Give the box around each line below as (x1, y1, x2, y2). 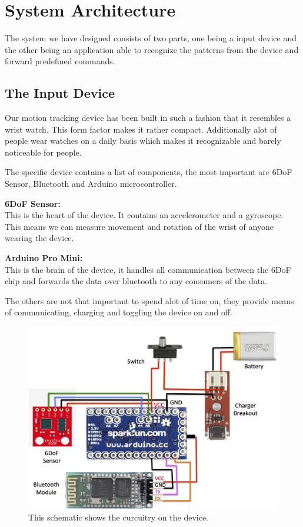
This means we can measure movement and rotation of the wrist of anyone (5, 220, 274, 232)
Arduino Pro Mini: (5, 252, 83, 264)
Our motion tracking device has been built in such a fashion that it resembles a (5, 111, 291, 124)
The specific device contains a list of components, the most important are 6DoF (5, 166, 292, 178)
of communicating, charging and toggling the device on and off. (5, 306, 233, 318)
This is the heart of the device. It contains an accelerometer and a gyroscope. (5, 209, 284, 221)
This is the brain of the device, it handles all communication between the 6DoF (5, 263, 291, 275)
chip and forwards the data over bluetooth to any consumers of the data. (5, 275, 268, 287)
